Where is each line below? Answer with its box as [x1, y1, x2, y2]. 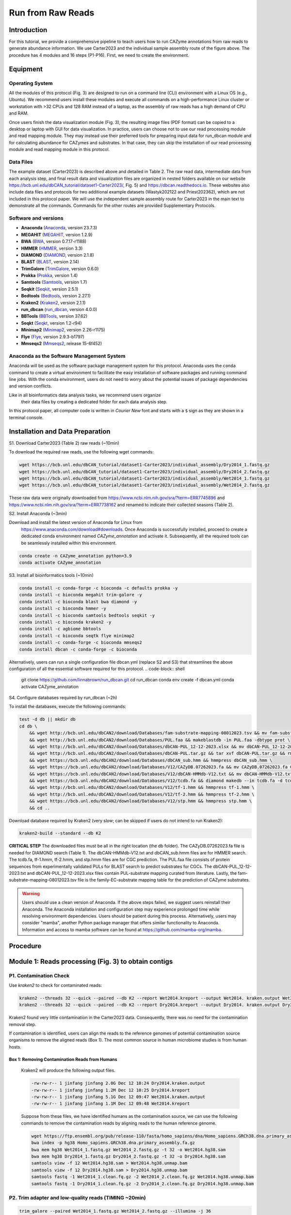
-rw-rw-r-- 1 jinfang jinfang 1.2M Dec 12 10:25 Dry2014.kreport [31, 1087, 190, 1093]
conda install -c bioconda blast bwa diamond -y [19, 599, 137, 605]
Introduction [9, 26, 48, 34]
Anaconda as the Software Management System [9, 352, 126, 359]
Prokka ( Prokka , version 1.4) [21, 273, 78, 278]
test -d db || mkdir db [19, 717, 76, 722]
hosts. [9, 1044, 21, 1050]
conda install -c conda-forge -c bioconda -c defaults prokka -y [19, 586, 178, 590]
